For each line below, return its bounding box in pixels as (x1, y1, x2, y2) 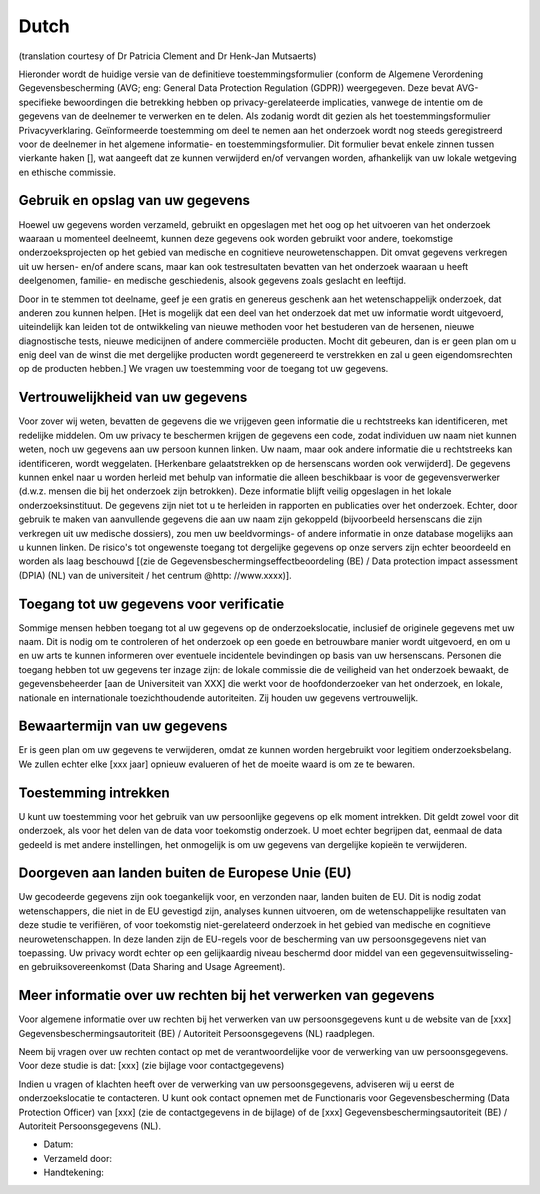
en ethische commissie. (18, 166, 117, 178)
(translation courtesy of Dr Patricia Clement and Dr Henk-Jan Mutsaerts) (18, 50, 317, 62)
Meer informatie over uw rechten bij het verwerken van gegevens (18, 987, 435, 1004)
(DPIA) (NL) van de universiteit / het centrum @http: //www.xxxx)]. (18, 569, 292, 581)
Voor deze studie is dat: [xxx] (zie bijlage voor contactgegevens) (18, 1060, 285, 1072)
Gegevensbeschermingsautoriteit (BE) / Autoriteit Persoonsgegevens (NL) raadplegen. (18, 1027, 375, 1039)
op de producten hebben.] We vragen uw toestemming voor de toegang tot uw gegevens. (18, 363, 389, 375)
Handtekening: (43, 1166, 105, 1179)
